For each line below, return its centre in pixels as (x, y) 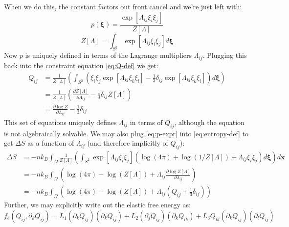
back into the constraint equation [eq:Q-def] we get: (81, 65)
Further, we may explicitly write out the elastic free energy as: (98, 205)
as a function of (51, 143)
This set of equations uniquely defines (60, 122)
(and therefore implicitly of (128, 143)
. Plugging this (225, 55)
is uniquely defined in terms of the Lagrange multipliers (109, 55)
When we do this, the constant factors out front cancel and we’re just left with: (123, 6)
